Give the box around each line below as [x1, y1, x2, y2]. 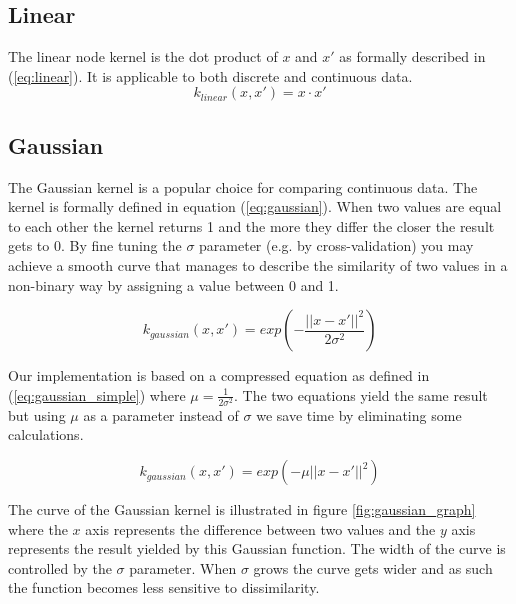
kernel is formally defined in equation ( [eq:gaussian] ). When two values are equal [8, 196, 502, 217]
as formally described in [339, 46, 486, 67]
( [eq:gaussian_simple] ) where [8, 384, 186, 405]
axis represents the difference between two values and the [85, 518, 436, 539]
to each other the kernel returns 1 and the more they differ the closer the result [8, 215, 495, 236]
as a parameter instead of [83, 404, 239, 425]
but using [8, 404, 66, 425]
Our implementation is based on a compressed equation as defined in [8, 365, 430, 386]
